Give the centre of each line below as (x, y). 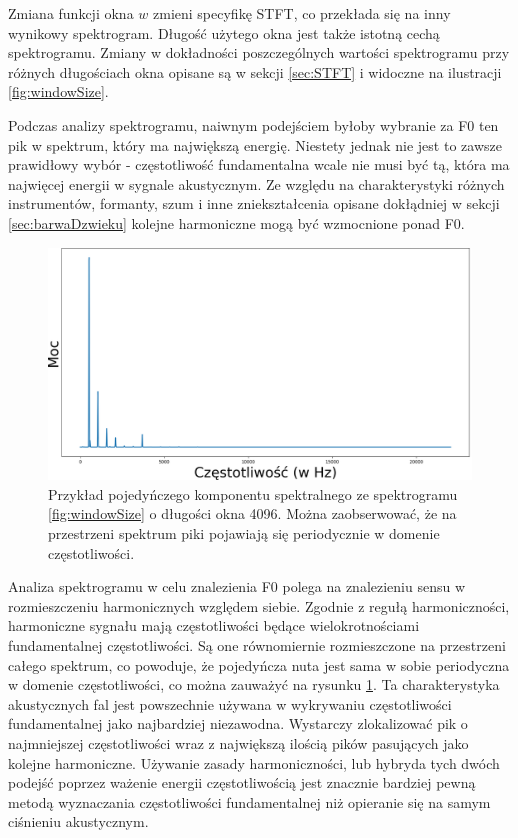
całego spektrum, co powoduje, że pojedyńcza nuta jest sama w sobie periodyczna (259, 664)
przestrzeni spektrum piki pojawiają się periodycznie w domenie (244, 533)
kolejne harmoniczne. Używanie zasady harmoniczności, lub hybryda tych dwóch (254, 762)
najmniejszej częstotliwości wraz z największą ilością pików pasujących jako (238, 742)
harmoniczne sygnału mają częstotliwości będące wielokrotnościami (214, 625)
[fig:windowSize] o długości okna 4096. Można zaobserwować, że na (252, 513)
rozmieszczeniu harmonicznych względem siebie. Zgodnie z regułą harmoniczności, (259, 605)
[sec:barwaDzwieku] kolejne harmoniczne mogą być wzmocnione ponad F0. (236, 222)
